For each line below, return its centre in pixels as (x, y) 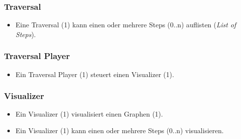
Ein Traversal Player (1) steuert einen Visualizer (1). (95, 74)
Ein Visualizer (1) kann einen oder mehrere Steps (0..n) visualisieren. (120, 130)
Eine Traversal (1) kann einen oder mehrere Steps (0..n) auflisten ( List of (126, 25)
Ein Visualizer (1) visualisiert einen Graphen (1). (89, 114)
